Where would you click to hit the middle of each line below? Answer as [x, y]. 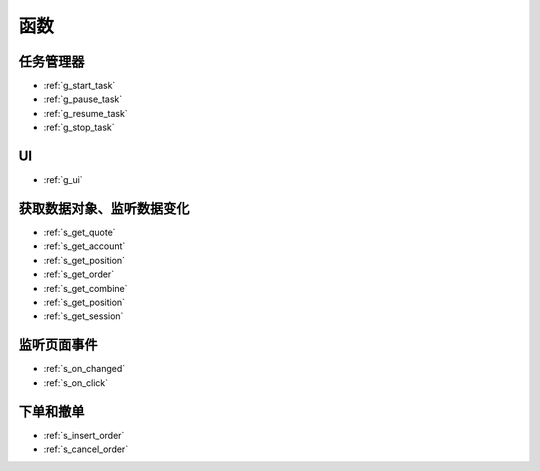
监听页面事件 [58, 345]
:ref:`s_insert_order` [84, 435]
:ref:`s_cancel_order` [86, 449]
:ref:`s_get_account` [84, 246]
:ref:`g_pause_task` [83, 99]
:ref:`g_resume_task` [86, 113]
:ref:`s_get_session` [83, 316]
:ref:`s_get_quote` [79, 232]
